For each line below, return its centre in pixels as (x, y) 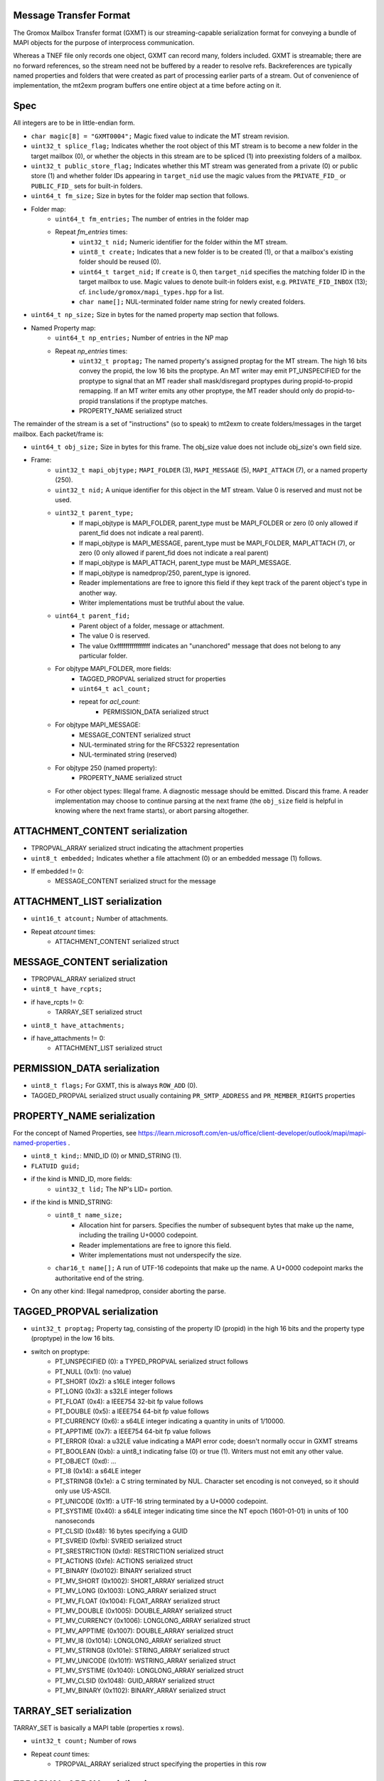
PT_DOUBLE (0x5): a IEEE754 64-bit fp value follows (132, 1411)
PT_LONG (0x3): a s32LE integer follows (114, 1391)
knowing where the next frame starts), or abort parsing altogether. (152, 811)
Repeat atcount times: (63, 931)
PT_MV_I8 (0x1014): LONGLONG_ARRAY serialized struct (138, 1641)
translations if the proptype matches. (154, 401)
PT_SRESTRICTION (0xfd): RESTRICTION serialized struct (139, 1551)
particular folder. (103, 655)
